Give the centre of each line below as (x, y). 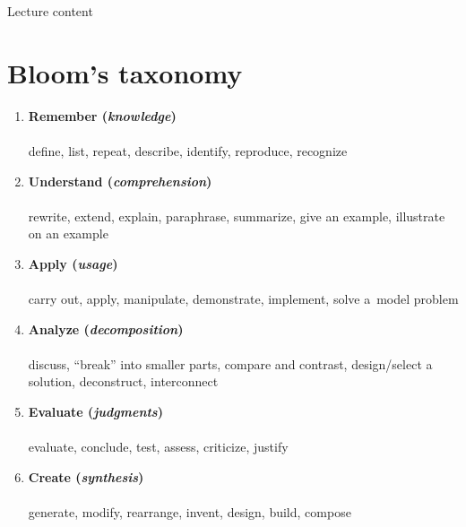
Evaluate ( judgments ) (95, 412)
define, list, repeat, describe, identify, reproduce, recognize (188, 150)
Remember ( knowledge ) (102, 115)
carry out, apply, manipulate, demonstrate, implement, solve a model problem (243, 299)
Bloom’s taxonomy (125, 72)
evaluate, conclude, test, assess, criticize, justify (158, 447)
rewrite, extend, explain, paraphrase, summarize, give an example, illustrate (237, 216)
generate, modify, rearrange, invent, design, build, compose (190, 512)
